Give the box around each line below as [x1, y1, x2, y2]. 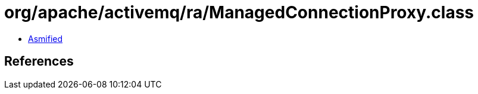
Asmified [28, 33, 63, 44]
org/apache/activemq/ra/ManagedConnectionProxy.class [4, 2, 474, 22]
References [4, 54, 74, 69]
